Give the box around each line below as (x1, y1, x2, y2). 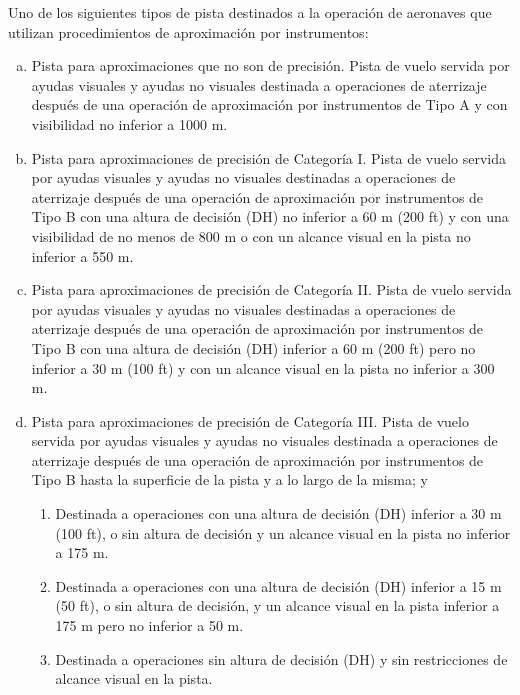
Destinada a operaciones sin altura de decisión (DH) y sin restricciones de (55, 648, 508, 669)
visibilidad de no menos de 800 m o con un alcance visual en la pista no (31, 225, 471, 246)
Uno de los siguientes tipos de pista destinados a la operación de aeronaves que (8, 2, 492, 22)
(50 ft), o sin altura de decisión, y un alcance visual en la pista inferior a (55, 595, 500, 616)
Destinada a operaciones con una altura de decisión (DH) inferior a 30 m (55, 503, 502, 524)
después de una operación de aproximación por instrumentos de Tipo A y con (31, 94, 508, 115)
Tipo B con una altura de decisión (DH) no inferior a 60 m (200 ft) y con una (31, 206, 509, 227)
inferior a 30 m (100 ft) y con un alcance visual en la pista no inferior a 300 (31, 357, 495, 378)
